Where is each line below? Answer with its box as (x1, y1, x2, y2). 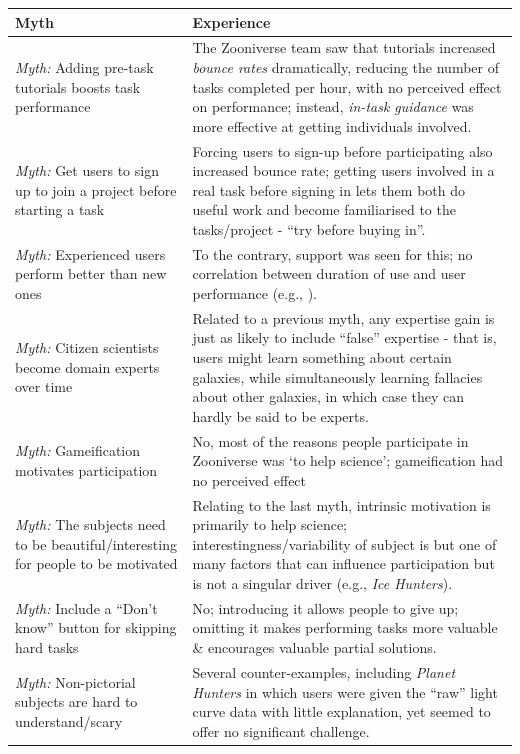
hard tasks (15, 637, 79, 658)
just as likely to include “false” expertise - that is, (192, 327, 497, 348)
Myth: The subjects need (15, 514, 166, 535)
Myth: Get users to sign (15, 160, 159, 181)
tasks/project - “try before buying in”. (192, 218, 426, 239)
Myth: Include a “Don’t (15, 597, 158, 618)
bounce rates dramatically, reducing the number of (192, 56, 500, 77)
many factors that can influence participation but (192, 553, 495, 574)
